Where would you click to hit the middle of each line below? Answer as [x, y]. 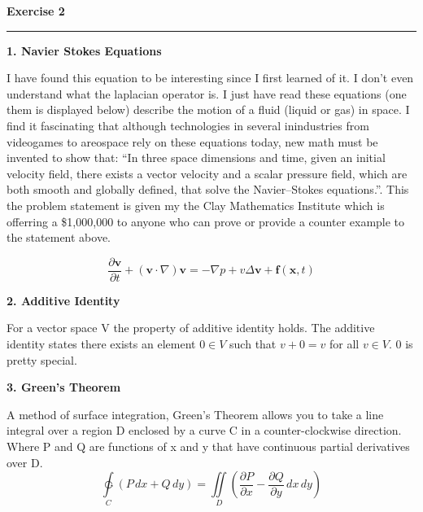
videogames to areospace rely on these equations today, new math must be [192, 141]
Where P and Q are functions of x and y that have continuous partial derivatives [208, 446]
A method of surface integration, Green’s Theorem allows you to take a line [195, 414]
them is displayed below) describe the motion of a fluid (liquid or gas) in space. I [208, 109]
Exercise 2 [36, 11]
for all [345, 343]
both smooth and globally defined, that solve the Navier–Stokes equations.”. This [208, 189]
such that [253, 343]
